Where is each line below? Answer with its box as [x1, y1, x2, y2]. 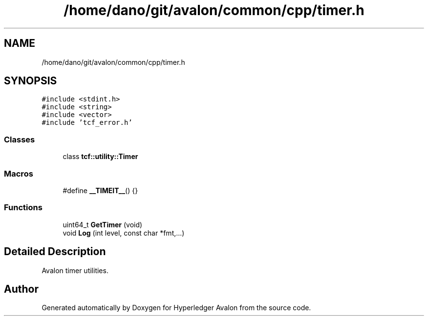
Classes [4, 134, 35, 144]
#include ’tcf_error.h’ [42, 119, 132, 127]
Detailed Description [4, 245, 106, 258]
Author [4, 282, 39, 295]
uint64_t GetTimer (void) [63, 220, 143, 229]
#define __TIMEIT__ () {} [63, 186, 138, 195]
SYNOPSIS [4, 75, 57, 87]
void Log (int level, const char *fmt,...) [63, 228, 185, 237]
